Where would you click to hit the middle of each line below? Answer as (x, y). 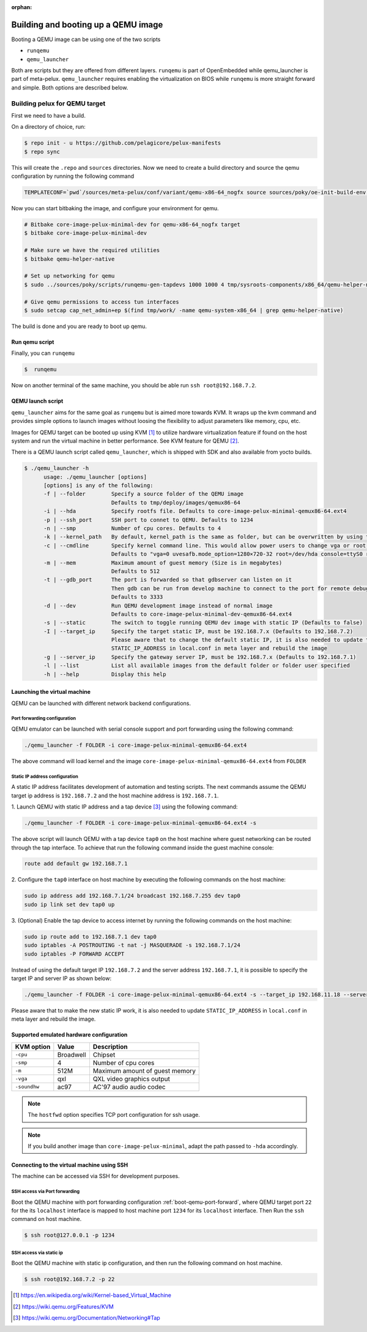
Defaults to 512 (135, 571)
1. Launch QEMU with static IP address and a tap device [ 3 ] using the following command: (124, 807)
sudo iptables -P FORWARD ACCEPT (74, 954)
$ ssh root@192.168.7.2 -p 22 (69, 1279)
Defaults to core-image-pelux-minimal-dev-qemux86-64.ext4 (202, 614)
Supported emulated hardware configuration (69, 1035)
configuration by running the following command (73, 176)
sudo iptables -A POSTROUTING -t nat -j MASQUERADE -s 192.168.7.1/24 (132, 945)
